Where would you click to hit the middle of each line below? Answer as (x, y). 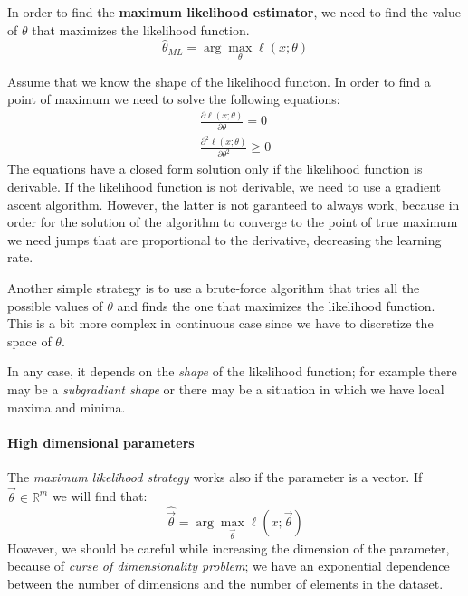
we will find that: (100, 496)
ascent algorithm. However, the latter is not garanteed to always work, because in (234, 204)
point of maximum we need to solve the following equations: (174, 99)
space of (29, 341)
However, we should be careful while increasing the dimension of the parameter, (229, 548)
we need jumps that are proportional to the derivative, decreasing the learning (224, 239)
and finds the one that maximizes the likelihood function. (276, 305)
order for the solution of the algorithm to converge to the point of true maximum (233, 222)
